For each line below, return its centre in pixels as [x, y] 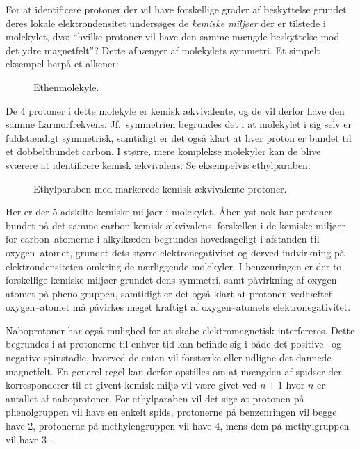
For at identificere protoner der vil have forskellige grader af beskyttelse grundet [176, 9]
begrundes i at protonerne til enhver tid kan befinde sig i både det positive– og [174, 344]
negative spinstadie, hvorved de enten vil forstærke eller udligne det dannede [169, 358]
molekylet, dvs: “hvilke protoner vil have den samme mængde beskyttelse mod [173, 36]
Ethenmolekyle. [66, 87]
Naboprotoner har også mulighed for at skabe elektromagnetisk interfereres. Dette [180, 330]
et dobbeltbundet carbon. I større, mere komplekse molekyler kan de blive [163, 151]
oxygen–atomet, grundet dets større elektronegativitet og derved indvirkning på [175, 252]
